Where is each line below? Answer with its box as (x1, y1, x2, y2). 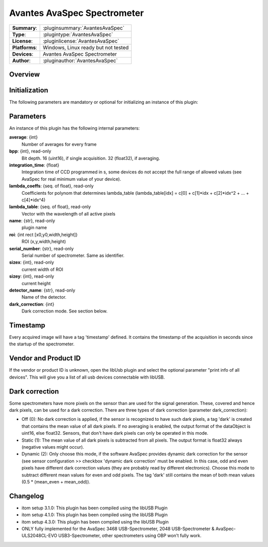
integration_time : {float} (9, 162, 60, 168)
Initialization (9, 86, 49, 94)
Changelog (9, 492, 44, 500)
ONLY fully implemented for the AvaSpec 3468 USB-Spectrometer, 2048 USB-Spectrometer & (21, 526, 215, 532)
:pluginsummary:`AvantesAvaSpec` (43, 24, 125, 31)
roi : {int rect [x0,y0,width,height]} (9, 232, 78, 237)
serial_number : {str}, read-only (9, 245, 74, 251)
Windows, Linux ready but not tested (43, 44, 129, 51)
